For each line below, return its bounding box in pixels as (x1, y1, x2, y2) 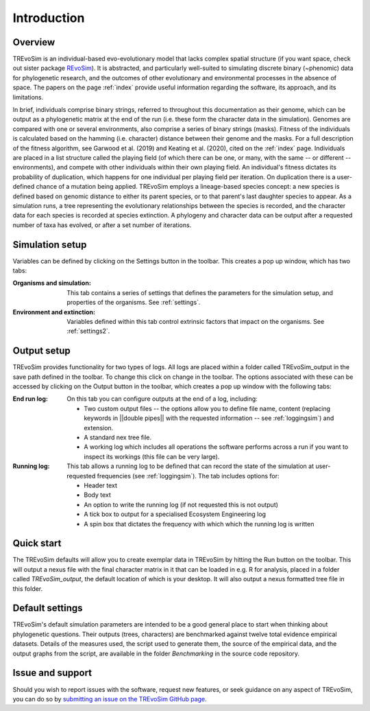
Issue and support (12, 667, 92, 679)
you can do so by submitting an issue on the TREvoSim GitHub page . (12, 695, 207, 703)
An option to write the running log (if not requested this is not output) (84, 500, 279, 509)
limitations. (12, 93, 44, 101)
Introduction (12, 10, 85, 25)
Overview (12, 36, 56, 48)
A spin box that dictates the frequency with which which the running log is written (84, 520, 314, 528)
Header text (84, 481, 118, 489)
